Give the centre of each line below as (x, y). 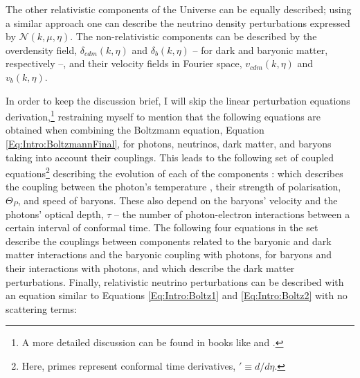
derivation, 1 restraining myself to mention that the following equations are (163, 115)
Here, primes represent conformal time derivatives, (129, 365)
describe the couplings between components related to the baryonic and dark (169, 241)
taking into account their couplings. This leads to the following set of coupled (170, 157)
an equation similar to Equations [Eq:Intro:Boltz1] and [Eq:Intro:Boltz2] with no (177, 295)
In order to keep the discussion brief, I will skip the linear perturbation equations (178, 100)
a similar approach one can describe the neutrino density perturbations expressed (178, 22)
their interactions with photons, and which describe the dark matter (150, 268)
